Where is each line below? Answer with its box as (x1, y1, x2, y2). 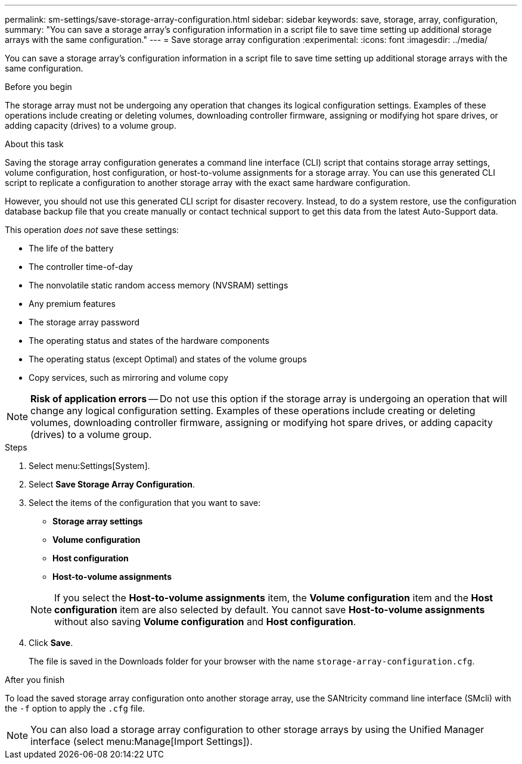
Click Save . (29, 638, 73, 648)
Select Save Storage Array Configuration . (29, 479, 195, 489)
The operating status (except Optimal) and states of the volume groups (29, 354, 307, 364)
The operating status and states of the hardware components (29, 336, 269, 346)
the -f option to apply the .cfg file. (5, 703, 145, 713)
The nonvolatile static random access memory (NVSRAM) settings (29, 280, 288, 290)
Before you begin (5, 82, 72, 92)
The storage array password (29, 317, 140, 327)
